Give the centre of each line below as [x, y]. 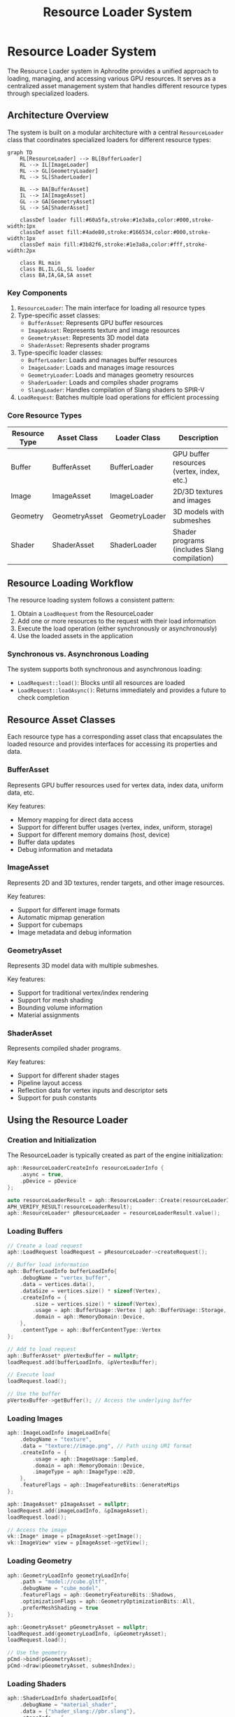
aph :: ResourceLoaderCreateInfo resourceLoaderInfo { [86, 1168]
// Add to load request [42, 1349]
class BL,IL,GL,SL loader [58, 269]
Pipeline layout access [50, 1083]
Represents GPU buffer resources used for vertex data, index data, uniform [115, 785]
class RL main [40, 263]
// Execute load [31, 1375]
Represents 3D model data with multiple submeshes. [83, 966]
